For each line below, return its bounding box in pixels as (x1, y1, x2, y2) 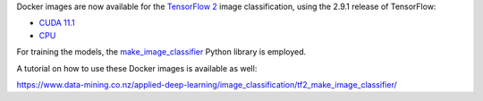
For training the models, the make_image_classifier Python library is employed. (16, 46, 307, 57)
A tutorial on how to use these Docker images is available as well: (16, 63, 258, 73)
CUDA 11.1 (38, 18, 75, 29)
